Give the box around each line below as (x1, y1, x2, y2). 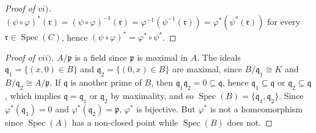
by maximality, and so (111, 89, 194, 101)
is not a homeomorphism (210, 102, 303, 115)
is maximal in (137, 50, 188, 63)
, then (151, 76, 173, 89)
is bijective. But (136, 102, 196, 115)
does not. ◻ (227, 115, 273, 128)
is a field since (75, 50, 127, 63)
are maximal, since (172, 63, 242, 75)
